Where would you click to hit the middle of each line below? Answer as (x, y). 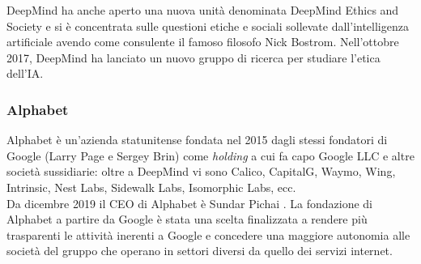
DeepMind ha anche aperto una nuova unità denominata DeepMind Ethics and (203, 10)
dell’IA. (25, 73)
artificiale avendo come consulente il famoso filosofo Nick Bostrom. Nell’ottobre (203, 42)
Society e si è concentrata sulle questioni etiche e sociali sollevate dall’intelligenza (208, 26)
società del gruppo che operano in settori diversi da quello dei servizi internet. (200, 251)
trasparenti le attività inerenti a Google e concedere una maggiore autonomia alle (208, 234)
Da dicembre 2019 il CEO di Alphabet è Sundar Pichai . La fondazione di (190, 203)
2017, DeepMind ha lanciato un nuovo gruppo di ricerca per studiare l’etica (193, 57)
